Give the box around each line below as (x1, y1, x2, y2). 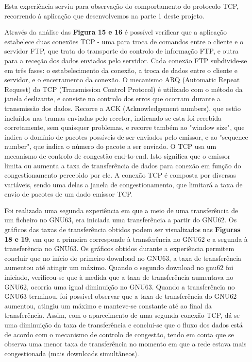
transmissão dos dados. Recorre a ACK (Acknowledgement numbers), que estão (4, 103, 241, 113)
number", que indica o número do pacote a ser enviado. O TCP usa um (4, 141, 217, 151)
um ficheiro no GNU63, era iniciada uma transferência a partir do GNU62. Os (4, 215, 237, 225)
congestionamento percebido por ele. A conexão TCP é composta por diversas (4, 170, 236, 180)
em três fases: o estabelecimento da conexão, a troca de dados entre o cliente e (4, 65, 237, 75)
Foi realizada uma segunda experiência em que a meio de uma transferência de (4, 205, 238, 215)
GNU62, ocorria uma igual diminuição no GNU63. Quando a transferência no (4, 281, 235, 291)
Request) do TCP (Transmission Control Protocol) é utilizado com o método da (4, 84, 243, 94)
